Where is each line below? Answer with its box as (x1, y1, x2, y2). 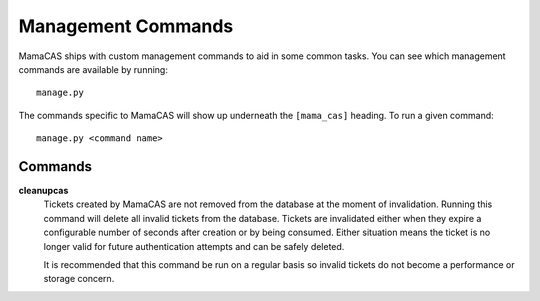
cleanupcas (18, 185, 69, 197)
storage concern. (43, 273, 115, 285)
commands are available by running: (18, 63, 169, 75)
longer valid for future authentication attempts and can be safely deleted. (43, 240, 345, 252)
